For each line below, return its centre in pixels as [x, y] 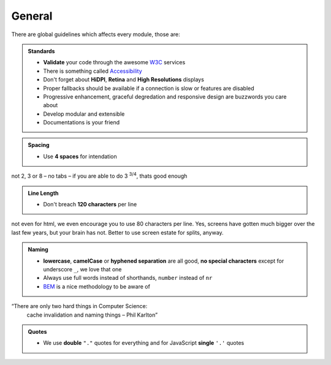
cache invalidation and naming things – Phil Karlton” [92, 315]
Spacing [39, 145]
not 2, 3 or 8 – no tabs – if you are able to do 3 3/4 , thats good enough [99, 176]
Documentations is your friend [82, 122]
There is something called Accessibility [93, 71]
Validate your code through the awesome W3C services [114, 62]
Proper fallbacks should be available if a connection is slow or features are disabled [149, 88]
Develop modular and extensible [84, 114]
